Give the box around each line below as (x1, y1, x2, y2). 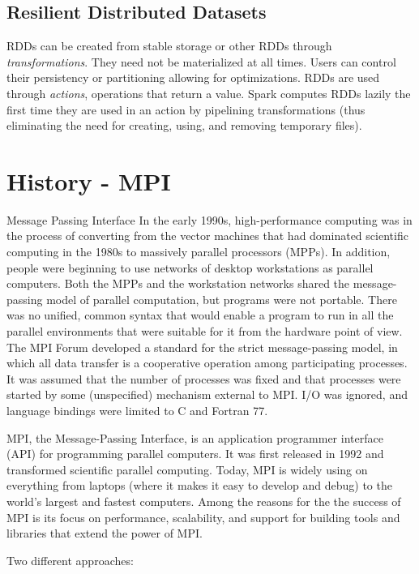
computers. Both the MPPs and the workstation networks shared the (6, 275, 350, 292)
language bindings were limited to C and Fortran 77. (6, 402, 268, 419)
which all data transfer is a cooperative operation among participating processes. (6, 354, 408, 371)
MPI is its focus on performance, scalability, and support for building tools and (6, 508, 400, 525)
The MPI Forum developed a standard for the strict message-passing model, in (6, 338, 398, 355)
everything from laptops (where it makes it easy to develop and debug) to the (6, 477, 392, 494)
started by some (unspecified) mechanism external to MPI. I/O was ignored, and (6, 386, 408, 403)
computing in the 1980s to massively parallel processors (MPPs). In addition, (6, 243, 391, 260)
